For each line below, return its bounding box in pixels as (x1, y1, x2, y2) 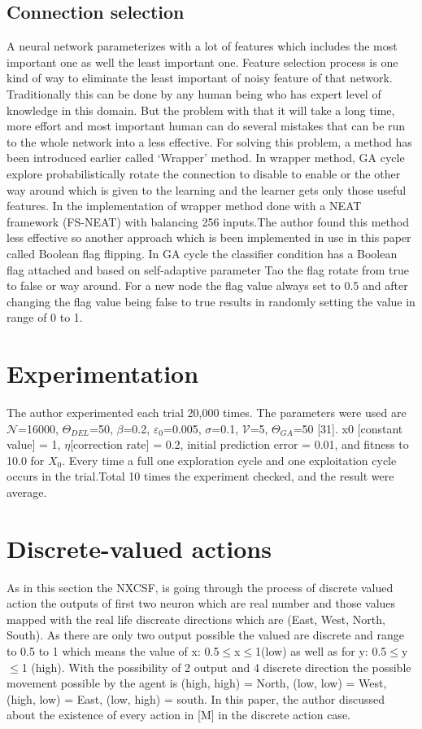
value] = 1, (7, 436, 61, 453)
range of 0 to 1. (7, 309, 83, 326)
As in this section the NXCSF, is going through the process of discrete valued (7, 578, 394, 595)
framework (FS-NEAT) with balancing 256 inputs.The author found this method (7, 213, 410, 230)
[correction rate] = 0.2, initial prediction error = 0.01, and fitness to (70, 436, 409, 453)
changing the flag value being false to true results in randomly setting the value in (7, 292, 415, 310)
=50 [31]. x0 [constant (293, 419, 403, 437)
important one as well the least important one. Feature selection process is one (7, 53, 398, 70)
